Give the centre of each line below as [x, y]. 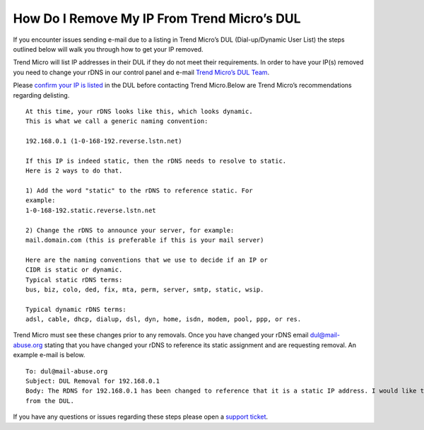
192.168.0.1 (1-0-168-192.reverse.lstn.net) [104, 141]
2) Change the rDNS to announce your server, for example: [130, 230]
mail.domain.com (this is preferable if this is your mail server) [145, 240]
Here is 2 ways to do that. [74, 171]
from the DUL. [50, 401]
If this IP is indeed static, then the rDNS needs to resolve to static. [156, 161]
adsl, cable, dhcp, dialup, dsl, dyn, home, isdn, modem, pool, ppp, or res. [164, 319]
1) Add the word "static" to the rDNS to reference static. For [140, 191]
